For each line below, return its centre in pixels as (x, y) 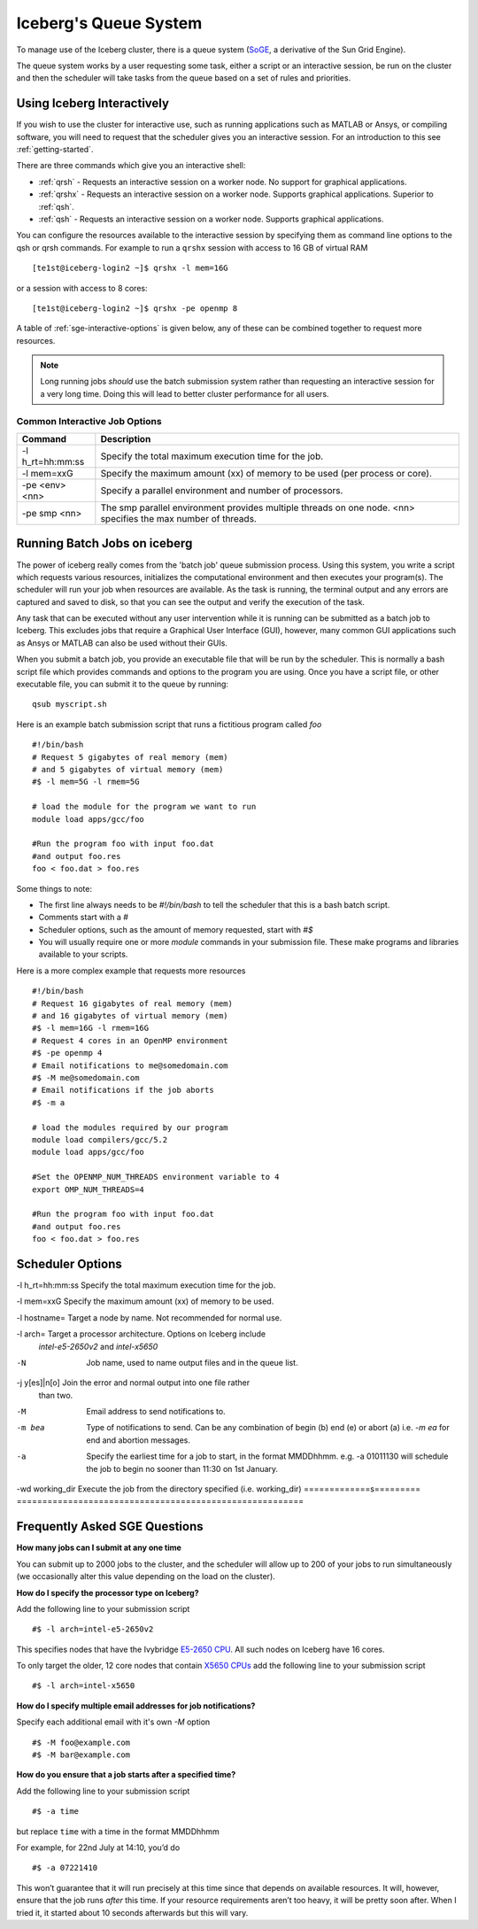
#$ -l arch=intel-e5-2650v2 (93, 1629)
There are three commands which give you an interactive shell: (131, 166)
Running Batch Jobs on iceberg (104, 543)
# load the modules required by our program (131, 1127)
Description (126, 439)
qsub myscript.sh (69, 705)
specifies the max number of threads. (178, 519)
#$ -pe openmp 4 (67, 1053)
